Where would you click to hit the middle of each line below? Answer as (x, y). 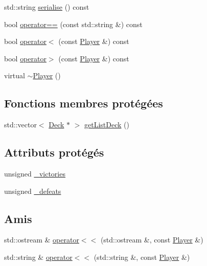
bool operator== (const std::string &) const (73, 24)
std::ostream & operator (42, 240)
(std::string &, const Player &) (142, 257)
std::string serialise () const (47, 7)
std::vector (20, 125)
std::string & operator (38, 257)
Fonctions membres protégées (84, 103)
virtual (15, 75)
